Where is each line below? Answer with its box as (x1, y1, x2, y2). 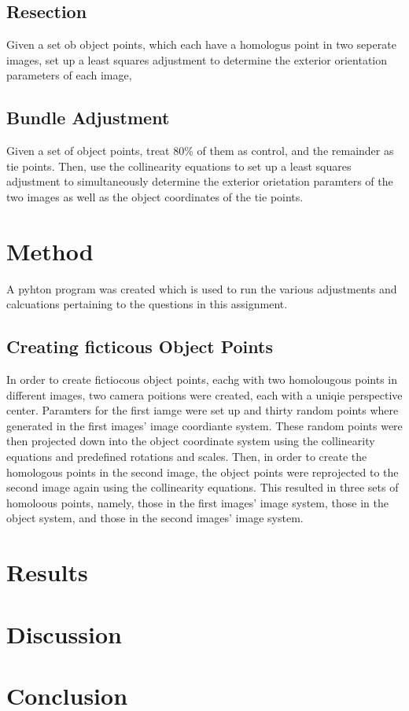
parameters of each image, (6, 67, 132, 83)
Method (6, 234, 94, 267)
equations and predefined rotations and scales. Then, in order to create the (6, 448, 367, 465)
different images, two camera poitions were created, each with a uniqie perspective (6, 386, 403, 403)
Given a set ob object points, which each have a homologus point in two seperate (6, 36, 396, 53)
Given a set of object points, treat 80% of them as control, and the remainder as (6, 142, 394, 159)
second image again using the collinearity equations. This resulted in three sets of (6, 479, 399, 495)
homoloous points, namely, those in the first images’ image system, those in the (6, 494, 389, 510)
